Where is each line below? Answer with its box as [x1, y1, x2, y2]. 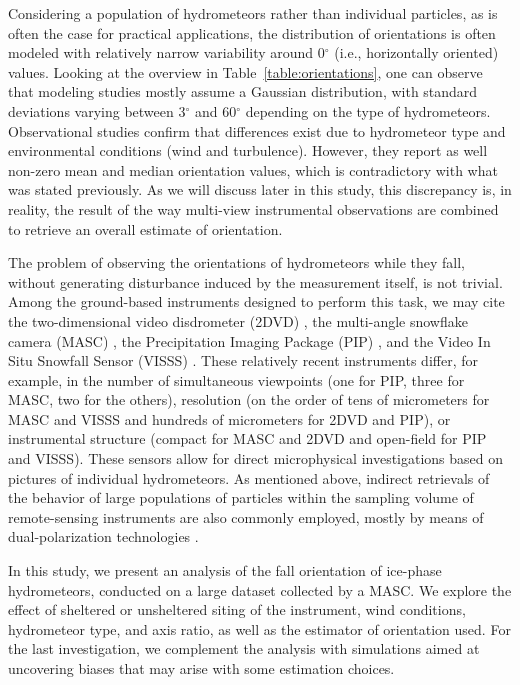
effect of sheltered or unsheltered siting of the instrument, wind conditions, [8, 599, 466, 620]
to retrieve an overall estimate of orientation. [8, 218, 283, 239]
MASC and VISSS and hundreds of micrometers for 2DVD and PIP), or [8, 408, 451, 429]
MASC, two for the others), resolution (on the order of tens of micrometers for [8, 389, 490, 410]
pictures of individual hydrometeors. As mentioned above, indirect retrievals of [8, 467, 490, 488]
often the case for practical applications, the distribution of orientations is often [8, 22, 496, 43]
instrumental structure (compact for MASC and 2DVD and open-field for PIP [8, 428, 487, 449]
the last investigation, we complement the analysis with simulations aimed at [8, 638, 480, 659]
